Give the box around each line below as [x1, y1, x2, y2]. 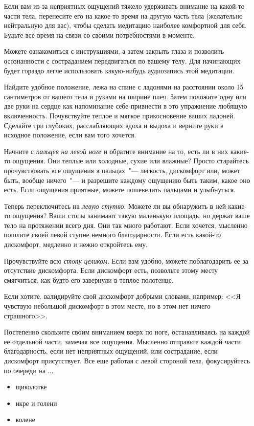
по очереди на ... [4, 365, 54, 375]
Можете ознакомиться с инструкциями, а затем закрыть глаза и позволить [4, 46, 224, 56]
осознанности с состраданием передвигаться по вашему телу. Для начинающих [4, 55, 241, 66]
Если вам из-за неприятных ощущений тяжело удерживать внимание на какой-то [4, 1, 245, 11]
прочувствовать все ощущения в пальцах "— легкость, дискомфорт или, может [4, 165, 240, 175]
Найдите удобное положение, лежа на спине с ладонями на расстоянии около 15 [4, 82, 244, 92]
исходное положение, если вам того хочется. [4, 130, 136, 140]
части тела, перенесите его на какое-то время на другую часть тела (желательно [4, 10, 243, 21]
